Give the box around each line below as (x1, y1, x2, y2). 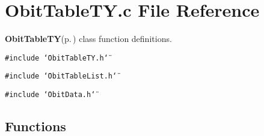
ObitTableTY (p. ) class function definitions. (5, 32, 172, 45)
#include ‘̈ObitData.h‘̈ (5, 90, 96, 99)
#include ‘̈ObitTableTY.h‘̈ (5, 53, 108, 62)
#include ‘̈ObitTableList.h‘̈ (5, 72, 117, 81)
